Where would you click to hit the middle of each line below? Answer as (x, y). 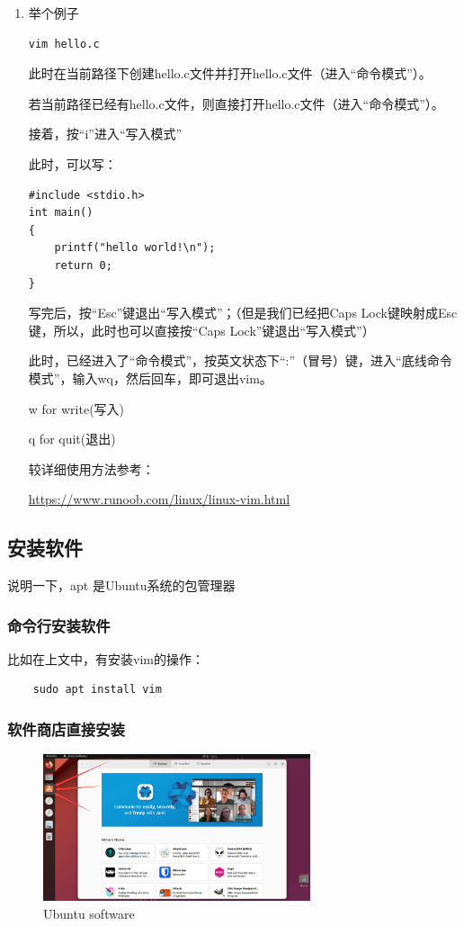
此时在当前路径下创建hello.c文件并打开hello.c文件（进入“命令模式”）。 (230, 73)
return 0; (83, 265)
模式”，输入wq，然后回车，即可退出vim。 (150, 378)
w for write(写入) (76, 408)
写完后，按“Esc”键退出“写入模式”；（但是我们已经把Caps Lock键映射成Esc (243, 313)
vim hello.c (64, 44)
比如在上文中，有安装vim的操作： (106, 658)
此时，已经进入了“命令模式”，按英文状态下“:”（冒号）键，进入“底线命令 (240, 360)
